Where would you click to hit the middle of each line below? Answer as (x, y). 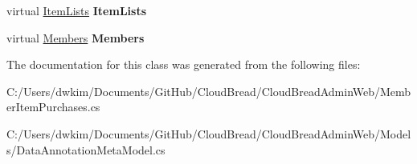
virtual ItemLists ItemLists (77, 10)
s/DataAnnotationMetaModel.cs (86, 149)
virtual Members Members (76, 37)
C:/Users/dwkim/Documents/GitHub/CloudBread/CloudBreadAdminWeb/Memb (209, 91)
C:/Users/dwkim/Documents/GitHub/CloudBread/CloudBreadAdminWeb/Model (209, 133)
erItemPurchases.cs (53, 107)
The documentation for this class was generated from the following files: (184, 64)
